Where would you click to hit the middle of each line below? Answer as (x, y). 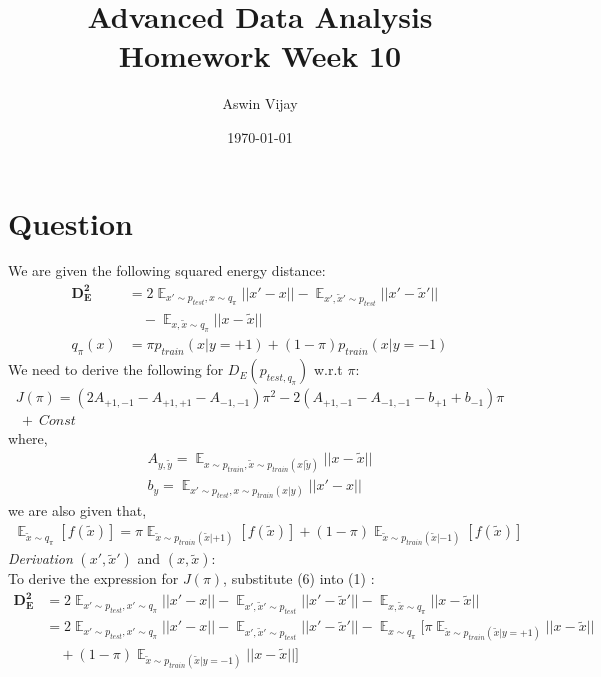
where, (28, 438)
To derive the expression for (93, 578)
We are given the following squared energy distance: (167, 270)
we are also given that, (77, 510)
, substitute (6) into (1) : (299, 578)
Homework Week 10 (260, 55)
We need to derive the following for (116, 369)
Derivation (40, 558)
